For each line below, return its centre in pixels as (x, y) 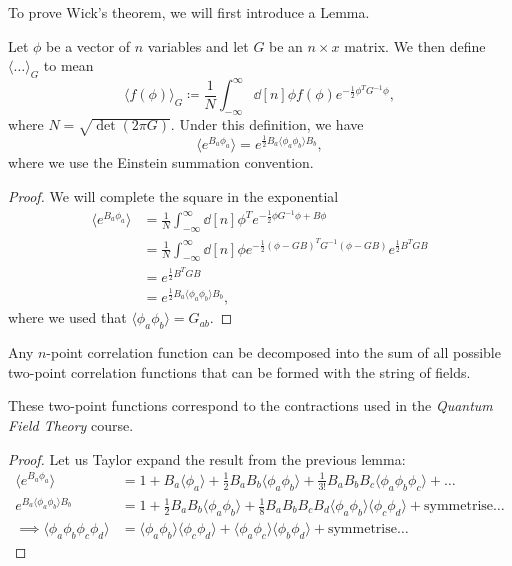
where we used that (67, 317)
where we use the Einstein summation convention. (161, 162)
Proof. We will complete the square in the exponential (173, 195)
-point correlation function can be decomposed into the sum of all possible (273, 352)
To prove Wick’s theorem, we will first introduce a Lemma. (189, 12)
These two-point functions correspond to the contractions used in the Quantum (250, 405)
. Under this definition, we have (267, 124)
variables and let (198, 45)
